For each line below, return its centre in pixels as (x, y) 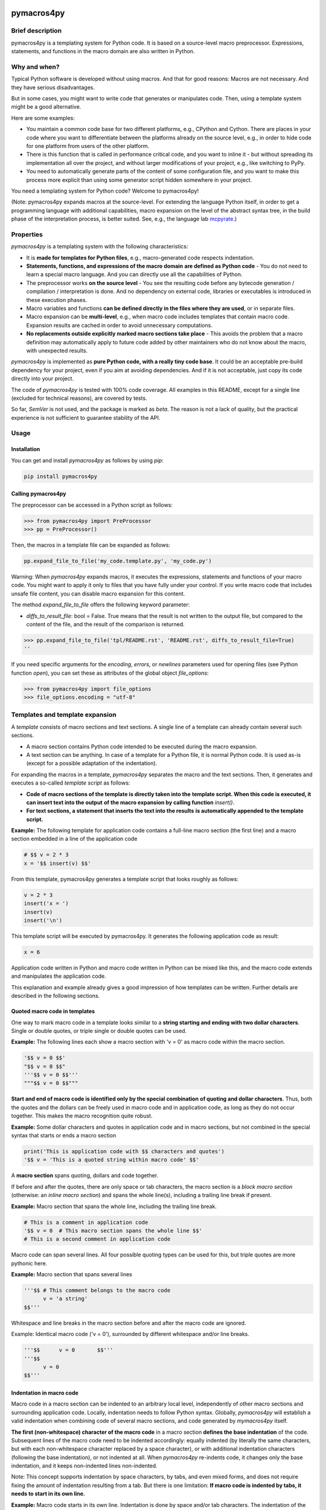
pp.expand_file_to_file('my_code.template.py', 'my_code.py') (118, 561)
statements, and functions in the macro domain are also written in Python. (103, 51)
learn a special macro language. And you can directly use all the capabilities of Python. (134, 274)
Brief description (37, 31)
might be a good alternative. (46, 107)
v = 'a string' (66, 1299)
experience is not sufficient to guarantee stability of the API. (86, 417)
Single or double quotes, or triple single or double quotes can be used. (99, 1030)
